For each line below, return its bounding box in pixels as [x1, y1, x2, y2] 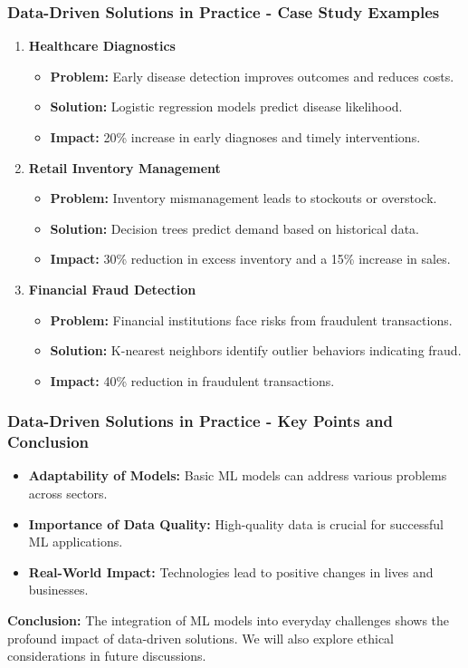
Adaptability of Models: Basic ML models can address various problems [28, 466, 447, 485]
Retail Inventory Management [28, 158, 221, 177]
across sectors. [28, 484, 108, 503]
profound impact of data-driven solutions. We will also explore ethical [7, 628, 394, 647]
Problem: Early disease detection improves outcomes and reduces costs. [50, 66, 454, 85]
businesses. [28, 580, 89, 599]
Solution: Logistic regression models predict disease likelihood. [50, 97, 403, 116]
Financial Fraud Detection [28, 279, 196, 298]
